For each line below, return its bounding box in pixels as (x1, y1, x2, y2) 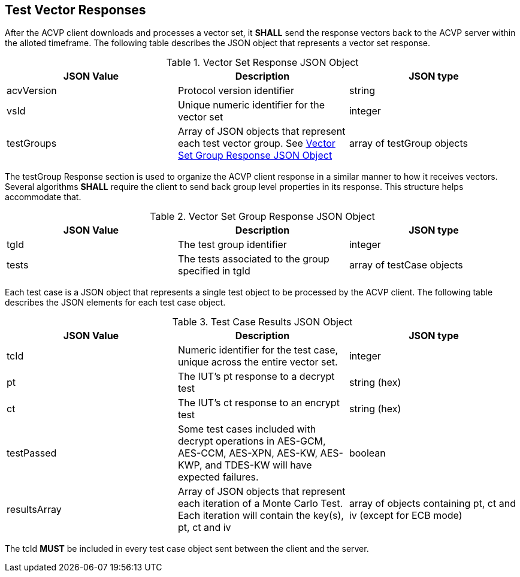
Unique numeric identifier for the (177, 99, 325, 111)
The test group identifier (177, 238, 287, 251)
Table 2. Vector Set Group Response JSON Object (150, 210, 375, 223)
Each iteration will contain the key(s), (177, 509, 344, 522)
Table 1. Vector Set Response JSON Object (166, 56, 359, 69)
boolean (349, 447, 386, 460)
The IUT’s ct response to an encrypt (177, 397, 340, 409)
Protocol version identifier (177, 84, 294, 97)
